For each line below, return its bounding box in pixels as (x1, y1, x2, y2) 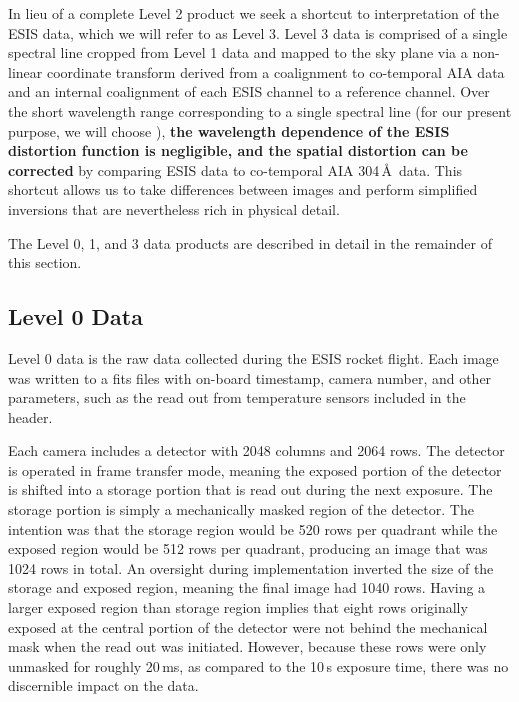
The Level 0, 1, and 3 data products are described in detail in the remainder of (8, 232, 492, 253)
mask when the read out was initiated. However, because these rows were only (8, 636, 487, 657)
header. (8, 406, 53, 427)
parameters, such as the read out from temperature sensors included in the (8, 387, 466, 408)
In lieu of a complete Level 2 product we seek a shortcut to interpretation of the (8, 3, 499, 23)
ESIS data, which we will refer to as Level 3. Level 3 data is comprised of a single (8, 22, 508, 43)
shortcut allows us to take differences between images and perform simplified (8, 179, 478, 200)
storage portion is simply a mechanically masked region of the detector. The (8, 499, 474, 520)
